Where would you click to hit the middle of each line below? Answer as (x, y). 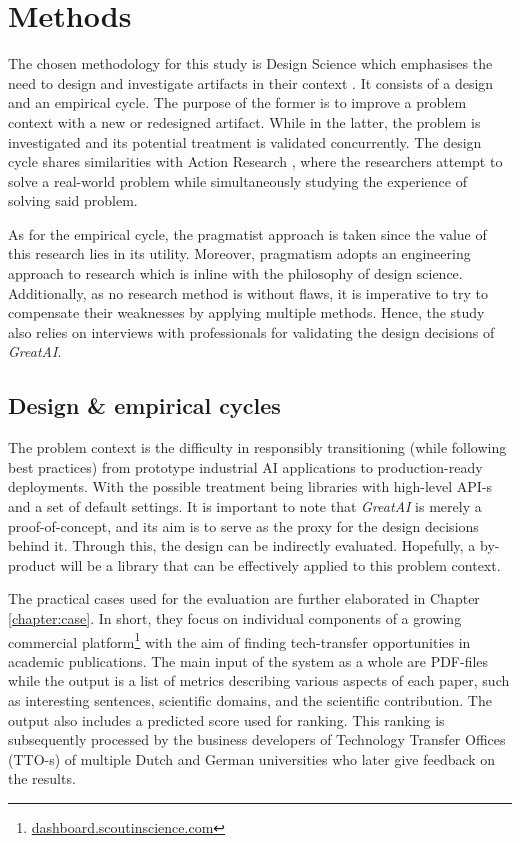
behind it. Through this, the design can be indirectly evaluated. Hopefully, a (242, 545)
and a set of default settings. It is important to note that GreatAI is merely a (245, 506)
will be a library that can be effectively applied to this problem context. (280, 564)
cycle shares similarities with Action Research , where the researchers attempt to (255, 161)
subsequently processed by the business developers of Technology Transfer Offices (257, 739)
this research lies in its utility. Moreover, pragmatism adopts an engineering (239, 253)
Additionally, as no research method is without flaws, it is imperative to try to (248, 292)
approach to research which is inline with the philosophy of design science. (235, 273)
